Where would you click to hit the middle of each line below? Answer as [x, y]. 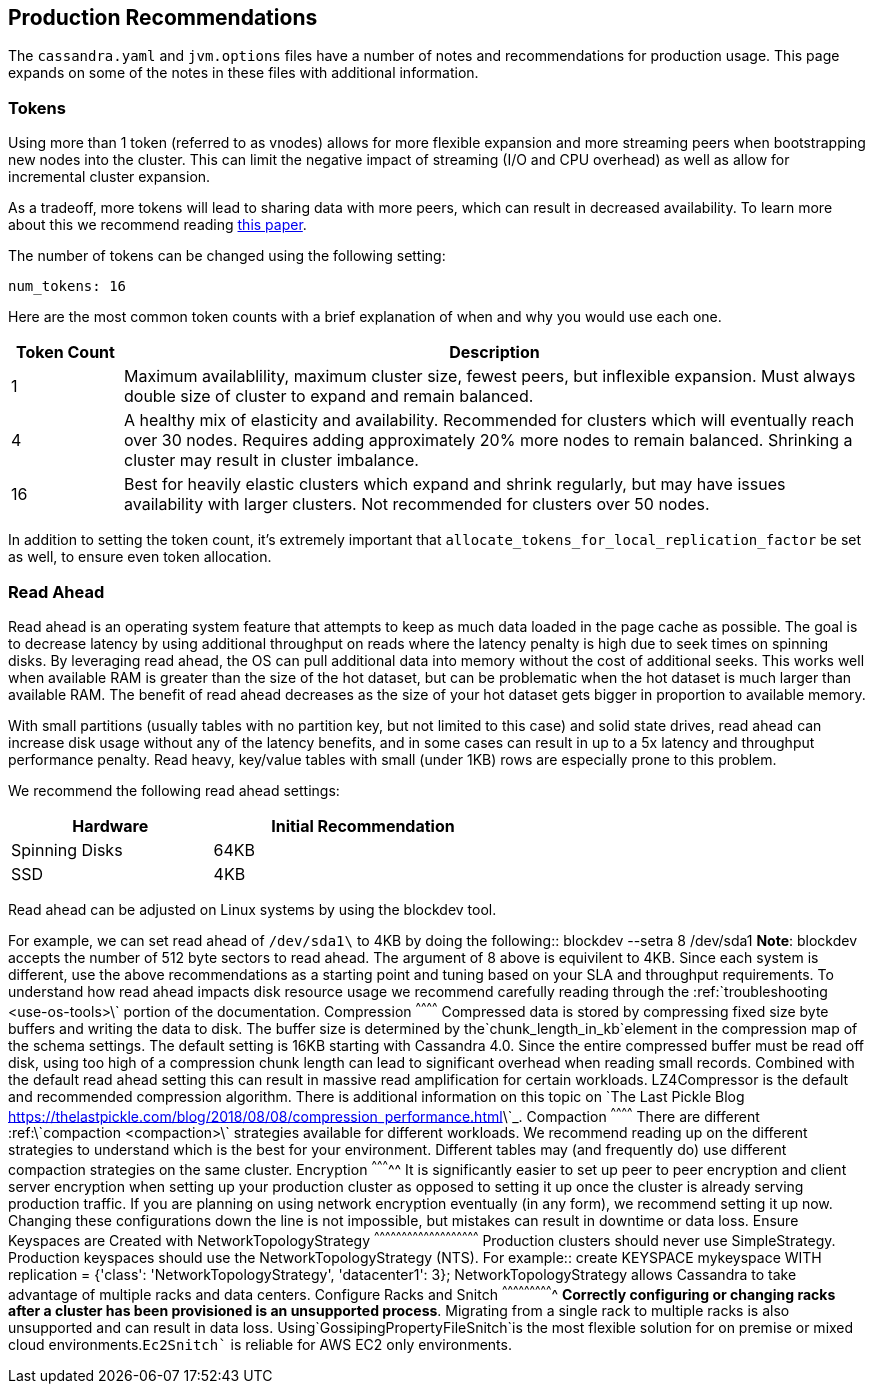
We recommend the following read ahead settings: [174, 790]
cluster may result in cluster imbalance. [271, 460]
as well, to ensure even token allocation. [140, 557]
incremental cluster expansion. [109, 177]
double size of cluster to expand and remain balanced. [329, 396]
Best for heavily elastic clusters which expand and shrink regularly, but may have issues [455, 484]
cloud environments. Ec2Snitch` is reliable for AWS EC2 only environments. [260, 1345]
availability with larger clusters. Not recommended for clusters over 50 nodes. [417, 504]
